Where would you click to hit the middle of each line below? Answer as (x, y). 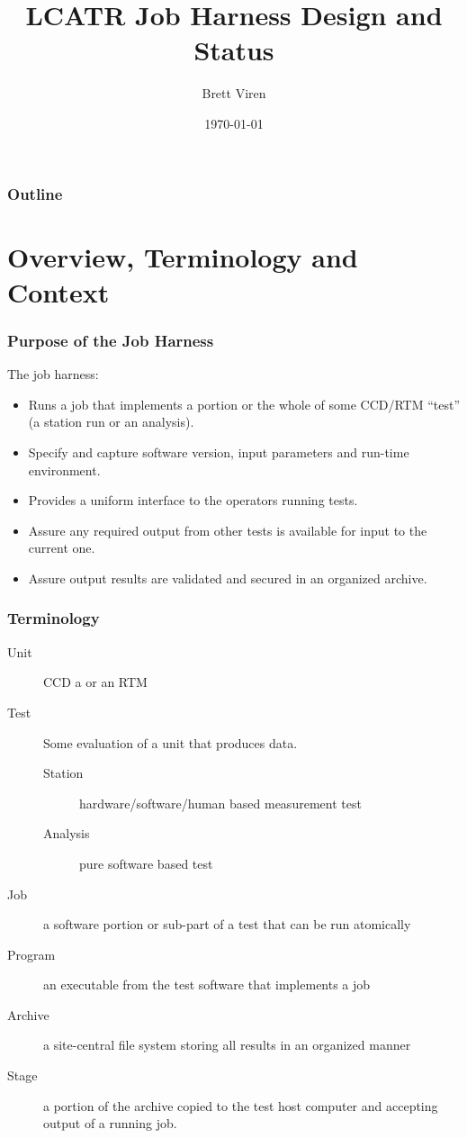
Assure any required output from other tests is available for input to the (228, 530)
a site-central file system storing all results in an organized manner (227, 1045)
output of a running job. (110, 1123)
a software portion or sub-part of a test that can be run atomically (227, 924)
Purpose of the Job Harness (111, 340)
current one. (62, 548)
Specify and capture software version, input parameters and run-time (219, 452)
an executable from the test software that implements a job (207, 984)
